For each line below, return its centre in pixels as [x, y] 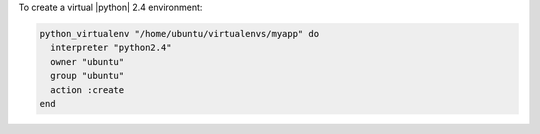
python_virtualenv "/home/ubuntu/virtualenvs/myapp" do [179, 33]
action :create [87, 89]
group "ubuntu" [87, 76]
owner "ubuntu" [87, 61]
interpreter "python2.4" [111, 48]
